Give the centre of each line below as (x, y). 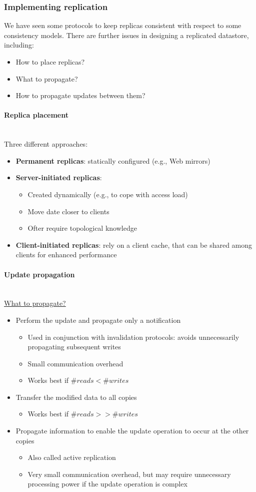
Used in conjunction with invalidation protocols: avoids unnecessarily (133, 337)
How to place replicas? (50, 62)
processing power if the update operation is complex (107, 484)
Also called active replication (72, 457)
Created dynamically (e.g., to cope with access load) (108, 194)
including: (19, 45)
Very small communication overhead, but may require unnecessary (129, 474)
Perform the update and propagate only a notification (98, 320)
